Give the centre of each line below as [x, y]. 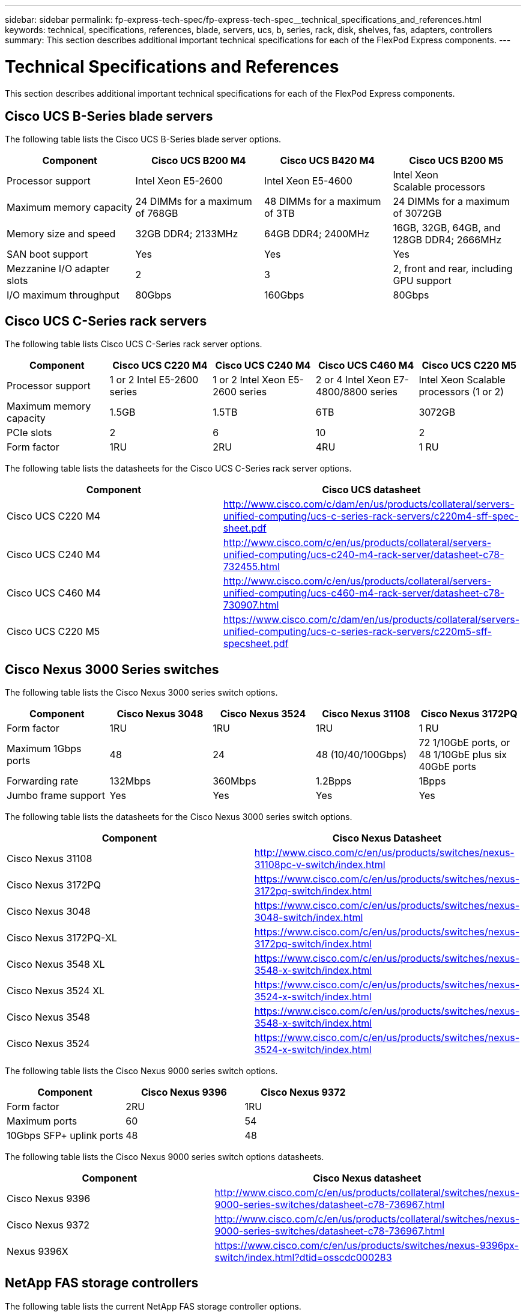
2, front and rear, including [453, 269]
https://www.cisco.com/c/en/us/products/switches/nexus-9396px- [367, 1246]
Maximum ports [42, 1121]
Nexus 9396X [38, 1252]
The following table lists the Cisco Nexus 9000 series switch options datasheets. [165, 1157]
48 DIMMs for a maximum [323, 202]
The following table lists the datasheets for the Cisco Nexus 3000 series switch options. [179, 817]
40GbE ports [447, 767]
